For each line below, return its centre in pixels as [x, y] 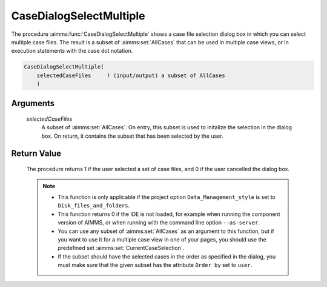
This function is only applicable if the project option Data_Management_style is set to [167, 197]
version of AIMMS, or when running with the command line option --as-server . [159, 223]
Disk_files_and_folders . [94, 206]
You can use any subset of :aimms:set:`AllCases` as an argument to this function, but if [166, 231]
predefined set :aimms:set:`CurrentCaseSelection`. [121, 248]
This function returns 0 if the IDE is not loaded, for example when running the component [169, 214]
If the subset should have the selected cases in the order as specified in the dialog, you [167, 256]
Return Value [36, 153]
